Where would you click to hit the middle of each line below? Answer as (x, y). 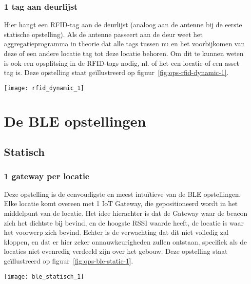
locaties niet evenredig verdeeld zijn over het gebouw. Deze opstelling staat (116, 251)
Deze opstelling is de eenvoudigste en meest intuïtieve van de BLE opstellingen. (123, 194)
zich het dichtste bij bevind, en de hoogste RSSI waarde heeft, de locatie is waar (124, 222)
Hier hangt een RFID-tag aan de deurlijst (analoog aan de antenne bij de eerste (123, 25)
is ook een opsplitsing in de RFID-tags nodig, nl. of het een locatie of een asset (122, 63)
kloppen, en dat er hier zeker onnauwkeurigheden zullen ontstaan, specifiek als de (125, 241)
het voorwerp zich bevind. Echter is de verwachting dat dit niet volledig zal (116, 232)
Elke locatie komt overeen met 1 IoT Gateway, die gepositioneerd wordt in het (121, 203)
